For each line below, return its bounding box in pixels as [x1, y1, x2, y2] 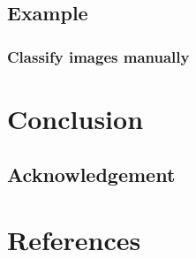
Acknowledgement [7, 161, 176, 188]
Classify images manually [7, 45, 190, 67]
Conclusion [7, 100, 144, 136]
